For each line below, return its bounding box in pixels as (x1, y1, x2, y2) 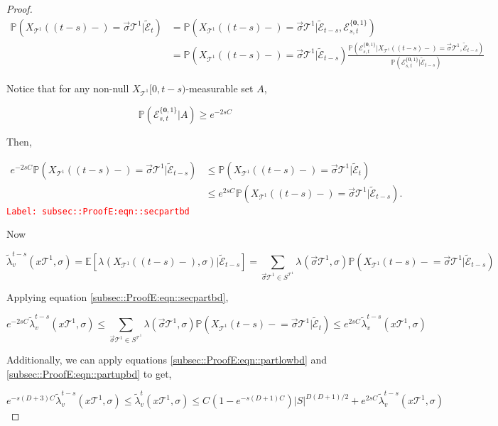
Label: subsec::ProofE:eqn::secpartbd (6, 206, 190, 217)
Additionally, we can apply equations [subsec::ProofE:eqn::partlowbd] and (6, 352, 328, 367)
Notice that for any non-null (6, 81, 129, 96)
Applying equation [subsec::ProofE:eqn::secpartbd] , (6, 289, 229, 304)
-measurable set (185, 81, 254, 96)
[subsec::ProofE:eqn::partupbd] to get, (6, 366, 172, 381)
